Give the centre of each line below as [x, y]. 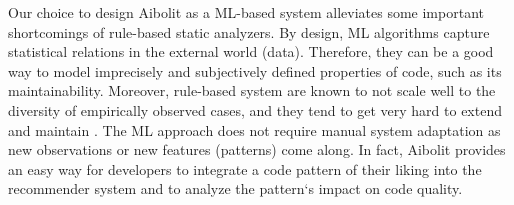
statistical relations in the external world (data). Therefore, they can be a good [251, 51]
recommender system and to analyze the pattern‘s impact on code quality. [235, 188]
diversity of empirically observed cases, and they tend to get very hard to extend [255, 109]
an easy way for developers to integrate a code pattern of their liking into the [245, 168]
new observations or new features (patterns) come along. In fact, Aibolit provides [257, 149]
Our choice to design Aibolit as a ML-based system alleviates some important [246, 12]
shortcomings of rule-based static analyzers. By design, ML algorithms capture [249, 31]
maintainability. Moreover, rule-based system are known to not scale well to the [252, 90]
